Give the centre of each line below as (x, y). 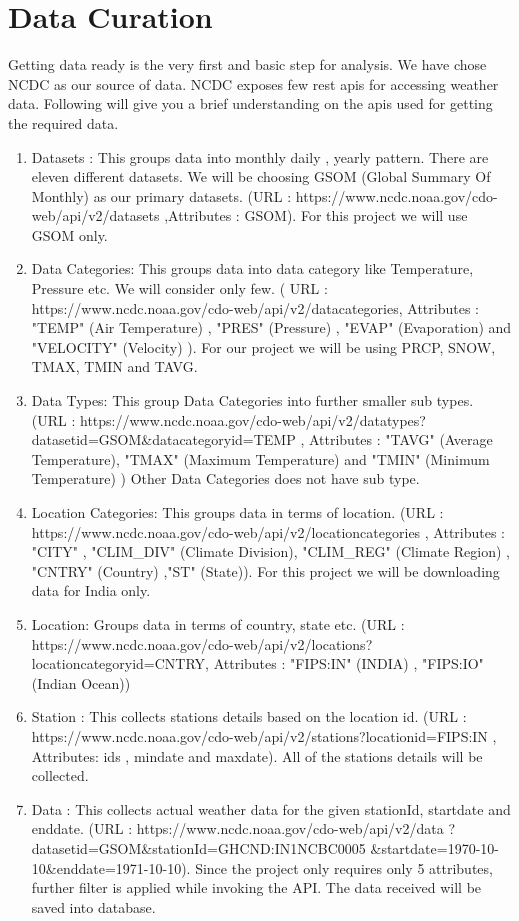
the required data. (63, 122)
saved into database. (93, 906)
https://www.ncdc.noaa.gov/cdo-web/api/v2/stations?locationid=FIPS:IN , (264, 735)
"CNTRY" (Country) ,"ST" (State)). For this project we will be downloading (265, 570)
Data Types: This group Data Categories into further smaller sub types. (252, 400)
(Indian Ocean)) (81, 682)
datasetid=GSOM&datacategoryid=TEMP (163, 439)
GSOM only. (69, 234)
